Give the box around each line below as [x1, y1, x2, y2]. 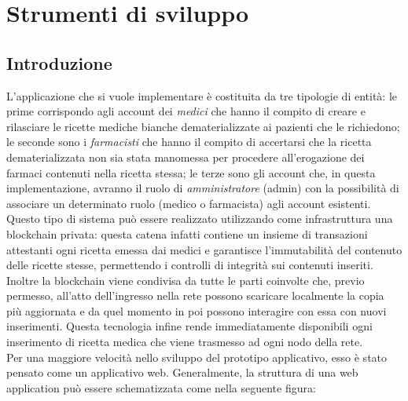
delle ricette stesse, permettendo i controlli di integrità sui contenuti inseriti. [6, 257, 373, 273]
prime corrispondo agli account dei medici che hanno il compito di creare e [6, 103, 366, 119]
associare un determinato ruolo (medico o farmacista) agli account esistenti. [6, 195, 371, 211]
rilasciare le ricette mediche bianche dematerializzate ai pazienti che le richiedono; [6, 118, 400, 134]
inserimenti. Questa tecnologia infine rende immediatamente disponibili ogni [6, 318, 373, 334]
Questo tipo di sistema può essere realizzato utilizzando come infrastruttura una [6, 210, 393, 227]
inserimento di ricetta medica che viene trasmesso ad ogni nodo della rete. [6, 334, 363, 350]
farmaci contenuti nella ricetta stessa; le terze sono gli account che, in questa [6, 164, 376, 180]
